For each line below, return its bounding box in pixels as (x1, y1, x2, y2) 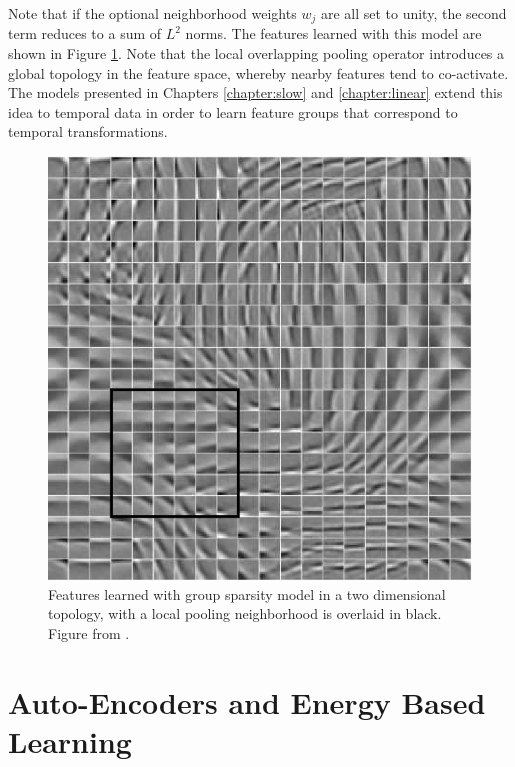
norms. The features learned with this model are (185, 23, 482, 44)
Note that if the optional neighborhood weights (8, 3, 297, 23)
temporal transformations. (8, 121, 168, 142)
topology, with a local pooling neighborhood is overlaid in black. (48, 603, 442, 624)
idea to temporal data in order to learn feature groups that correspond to (8, 101, 458, 122)
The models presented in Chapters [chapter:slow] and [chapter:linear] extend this (8, 82, 503, 103)
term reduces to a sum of (8, 23, 162, 44)
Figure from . (48, 622, 130, 643)
